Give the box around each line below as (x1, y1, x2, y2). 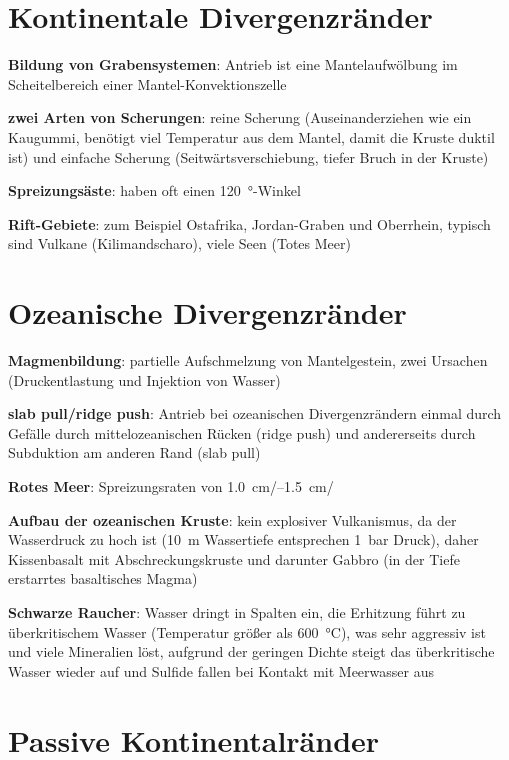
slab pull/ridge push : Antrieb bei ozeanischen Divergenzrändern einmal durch (8, 403, 502, 424)
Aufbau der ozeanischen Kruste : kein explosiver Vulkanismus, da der (8, 509, 457, 530)
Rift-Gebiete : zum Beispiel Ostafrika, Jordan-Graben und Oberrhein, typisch (8, 213, 491, 234)
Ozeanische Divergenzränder (8, 292, 407, 333)
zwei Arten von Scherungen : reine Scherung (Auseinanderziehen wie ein (8, 107, 472, 128)
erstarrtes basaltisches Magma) (8, 568, 198, 589)
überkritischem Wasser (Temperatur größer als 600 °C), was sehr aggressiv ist (8, 621, 486, 642)
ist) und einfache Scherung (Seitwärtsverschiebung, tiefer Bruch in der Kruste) (8, 146, 489, 167)
